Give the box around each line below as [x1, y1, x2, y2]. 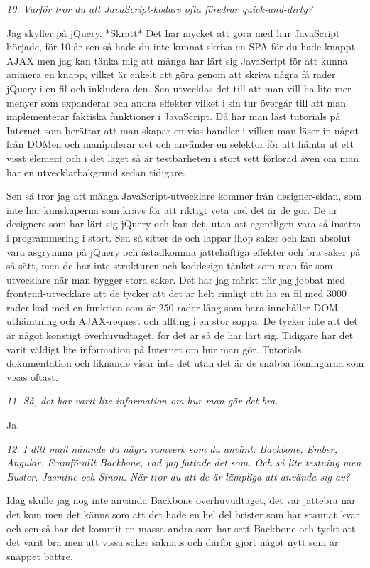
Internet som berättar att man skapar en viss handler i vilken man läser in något [6, 122, 359, 137]
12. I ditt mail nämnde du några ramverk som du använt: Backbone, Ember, [6, 441, 337, 456]
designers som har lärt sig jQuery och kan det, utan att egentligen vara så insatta [6, 216, 361, 231]
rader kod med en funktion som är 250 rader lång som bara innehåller [6, 299, 310, 314]
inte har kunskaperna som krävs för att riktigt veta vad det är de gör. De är [6, 202, 338, 217]
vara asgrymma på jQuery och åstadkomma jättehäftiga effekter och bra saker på [6, 244, 361, 259]
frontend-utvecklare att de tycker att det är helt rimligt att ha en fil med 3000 [6, 286, 347, 301]
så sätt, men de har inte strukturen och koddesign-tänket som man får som [6, 258, 333, 273]
